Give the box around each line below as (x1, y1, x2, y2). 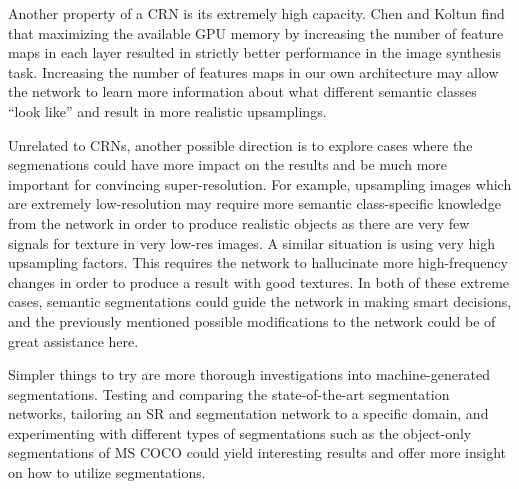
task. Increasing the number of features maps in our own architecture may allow (8, 61, 499, 82)
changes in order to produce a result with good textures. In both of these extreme (8, 271, 510, 292)
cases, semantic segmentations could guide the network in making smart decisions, (8, 291, 512, 312)
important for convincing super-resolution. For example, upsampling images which (8, 173, 512, 194)
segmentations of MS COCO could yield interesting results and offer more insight (8, 442, 506, 463)
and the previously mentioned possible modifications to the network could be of (8, 310, 496, 331)
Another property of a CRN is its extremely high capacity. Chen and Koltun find (8, 3, 505, 23)
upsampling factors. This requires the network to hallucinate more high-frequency (8, 252, 508, 273)
